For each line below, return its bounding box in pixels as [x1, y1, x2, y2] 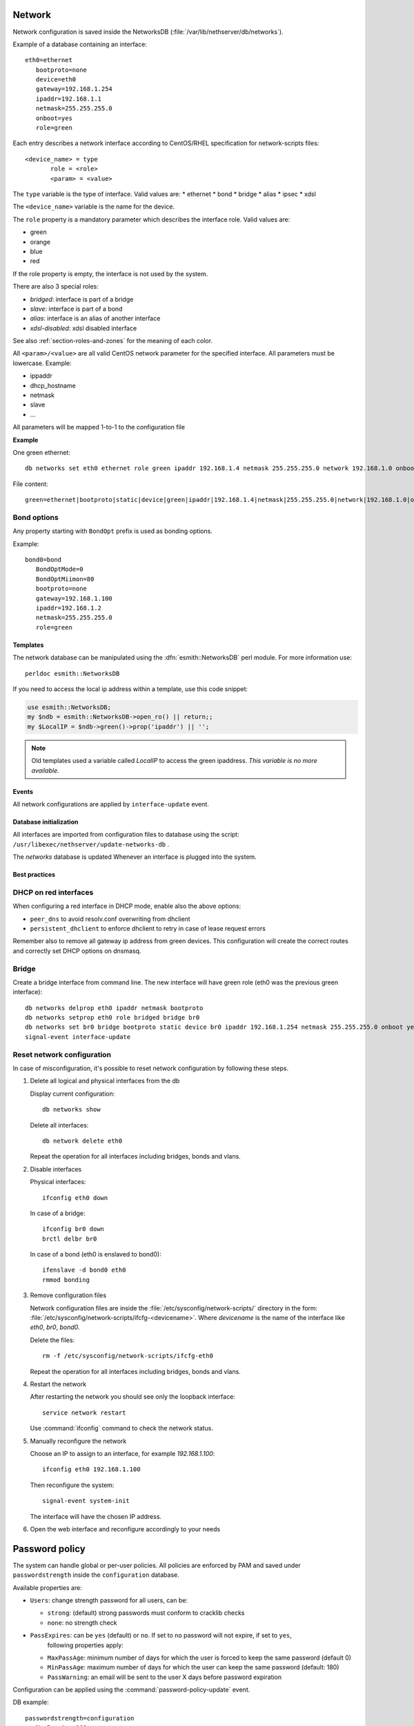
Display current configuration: [30, 1089, 115, 1098]
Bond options [12, 512, 59, 522]
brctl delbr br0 [42, 1234, 97, 1243]
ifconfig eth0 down [42, 1194, 108, 1201]
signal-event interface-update [25, 1033, 131, 1040]
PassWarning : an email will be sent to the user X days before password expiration [47, 1673, 282, 1681]
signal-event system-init [42, 1497, 130, 1505]
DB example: [12, 1698, 49, 1707]
